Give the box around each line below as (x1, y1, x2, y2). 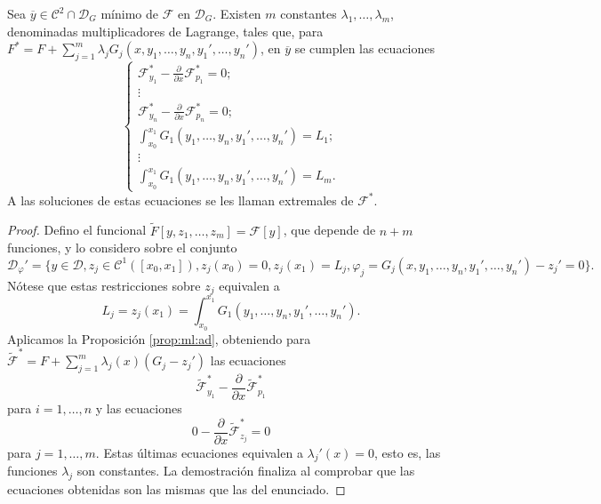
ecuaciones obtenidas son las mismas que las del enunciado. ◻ (7, 480, 346, 499)
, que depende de (283, 220, 376, 239)
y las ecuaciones (95, 399, 182, 417)
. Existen (212, 4, 261, 22)
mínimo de (100, 4, 158, 22)
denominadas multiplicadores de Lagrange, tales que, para (7, 21, 324, 40)
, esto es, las (374, 443, 441, 461)
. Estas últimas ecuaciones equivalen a (95, 443, 303, 461)
